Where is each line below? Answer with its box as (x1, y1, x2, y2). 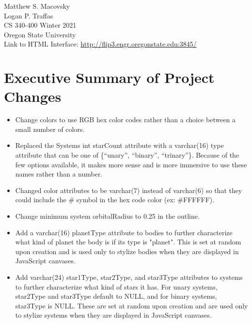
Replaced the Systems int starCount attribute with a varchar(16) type (15, 140, 224, 150)
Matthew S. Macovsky (4, 1, 70, 11)
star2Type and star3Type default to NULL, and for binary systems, (15, 291, 217, 301)
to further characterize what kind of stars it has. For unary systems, (15, 281, 218, 291)
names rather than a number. (15, 169, 103, 179)
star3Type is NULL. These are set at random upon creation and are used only (15, 300, 248, 310)
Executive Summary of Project (4, 67, 215, 87)
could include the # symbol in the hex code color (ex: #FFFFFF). (15, 194, 215, 205)
